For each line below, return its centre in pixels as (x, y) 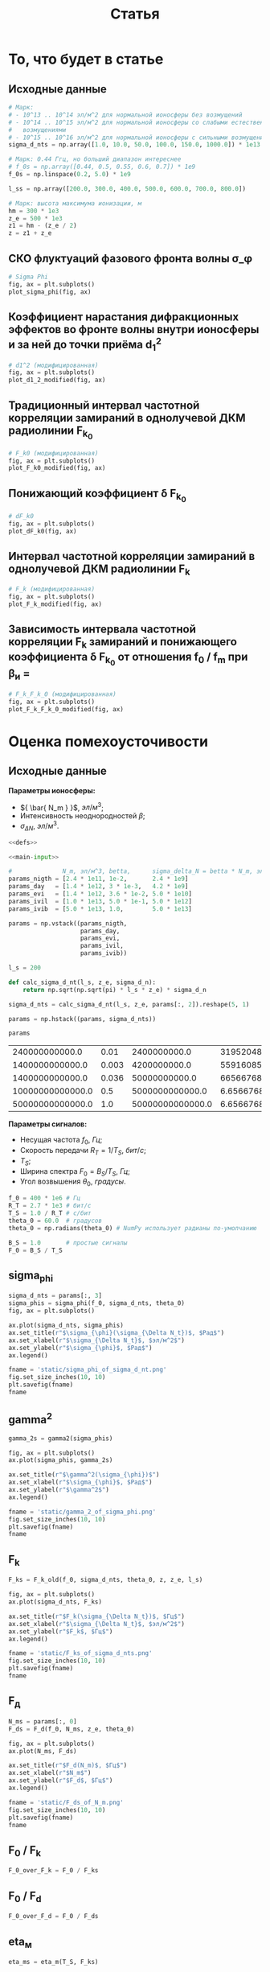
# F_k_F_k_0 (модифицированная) (62, 694)
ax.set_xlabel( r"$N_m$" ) (50, 1773)
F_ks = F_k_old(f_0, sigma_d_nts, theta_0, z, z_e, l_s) (106, 1580)
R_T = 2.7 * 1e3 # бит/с (50, 1206)
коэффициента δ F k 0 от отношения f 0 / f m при (128, 659)
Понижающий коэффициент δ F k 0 (97, 495)
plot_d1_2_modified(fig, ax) (57, 380)
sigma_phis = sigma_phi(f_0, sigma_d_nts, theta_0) (96, 1303)
